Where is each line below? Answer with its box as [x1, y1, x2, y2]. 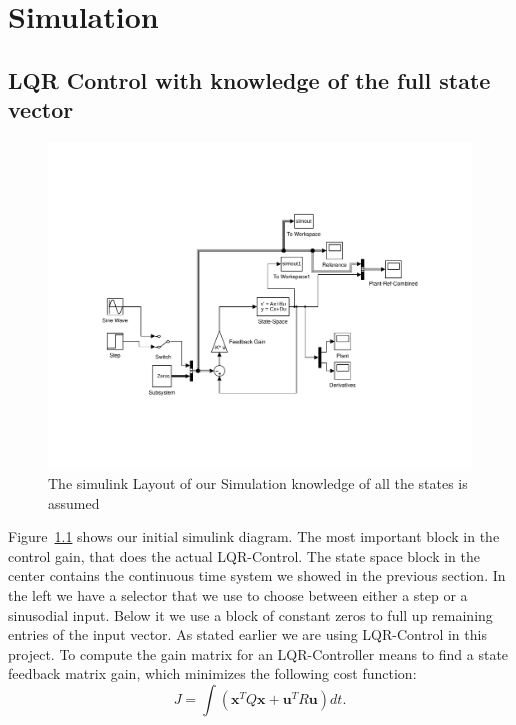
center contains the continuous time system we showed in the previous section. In [8, 565, 506, 586]
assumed [48, 492, 100, 513]
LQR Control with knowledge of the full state [8, 64, 491, 95]
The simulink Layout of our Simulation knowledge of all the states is [48, 473, 468, 494]
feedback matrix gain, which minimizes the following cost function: [8, 663, 417, 684]
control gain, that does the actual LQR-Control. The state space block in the [8, 545, 481, 566]
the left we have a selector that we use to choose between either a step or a [8, 585, 468, 606]
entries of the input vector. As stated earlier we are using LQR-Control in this [8, 624, 487, 645]
